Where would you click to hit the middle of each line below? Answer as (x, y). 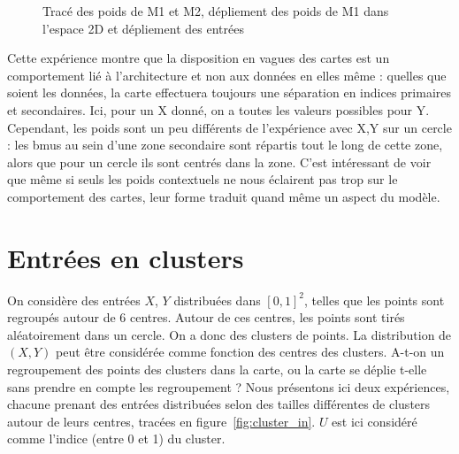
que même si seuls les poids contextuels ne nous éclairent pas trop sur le (203, 179)
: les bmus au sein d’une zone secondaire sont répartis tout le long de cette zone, (225, 145)
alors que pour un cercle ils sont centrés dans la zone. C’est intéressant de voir (219, 162)
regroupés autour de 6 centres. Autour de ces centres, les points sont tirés (206, 317)
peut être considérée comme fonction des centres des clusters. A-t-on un (250, 352)
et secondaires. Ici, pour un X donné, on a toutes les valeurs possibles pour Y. (218, 109)
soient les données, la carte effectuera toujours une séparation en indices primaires (229, 92)
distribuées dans (217, 300)
